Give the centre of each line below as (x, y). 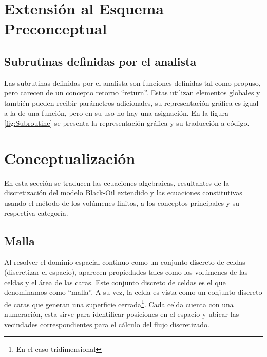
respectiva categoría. (36, 213)
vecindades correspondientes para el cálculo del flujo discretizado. (107, 324)
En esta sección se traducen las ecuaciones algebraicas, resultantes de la (117, 182)
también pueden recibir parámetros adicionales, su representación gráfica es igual (131, 102)
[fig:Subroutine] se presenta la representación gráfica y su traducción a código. (127, 123)
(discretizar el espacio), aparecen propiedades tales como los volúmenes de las (126, 272)
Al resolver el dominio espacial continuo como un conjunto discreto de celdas (125, 262)
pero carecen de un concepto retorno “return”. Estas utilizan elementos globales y (132, 93)
